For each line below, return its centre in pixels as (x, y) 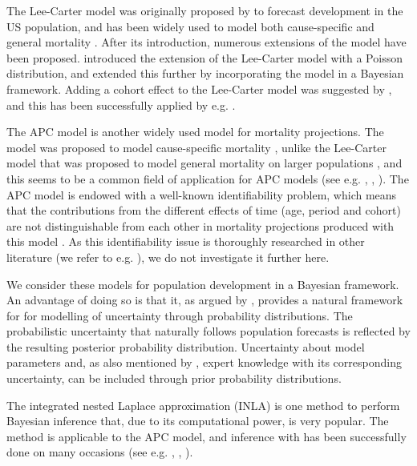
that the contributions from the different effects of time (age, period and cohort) (204, 210)
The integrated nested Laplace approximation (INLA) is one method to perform (203, 405)
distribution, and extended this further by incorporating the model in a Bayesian (205, 73)
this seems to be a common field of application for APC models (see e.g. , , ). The (208, 178)
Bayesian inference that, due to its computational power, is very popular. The (198, 421)
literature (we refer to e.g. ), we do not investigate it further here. (168, 257)
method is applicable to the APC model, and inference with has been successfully (206, 436)
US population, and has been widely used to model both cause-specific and (190, 26)
